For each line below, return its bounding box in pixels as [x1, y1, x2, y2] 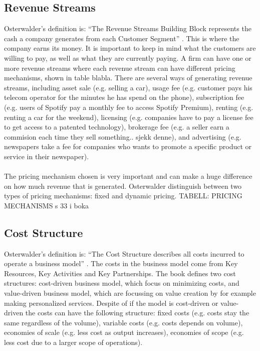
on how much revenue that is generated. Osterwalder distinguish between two [4, 180, 242, 191]
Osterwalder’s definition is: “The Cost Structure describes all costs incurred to [4, 248, 244, 259]
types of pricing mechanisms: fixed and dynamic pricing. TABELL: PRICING [4, 190, 242, 201]
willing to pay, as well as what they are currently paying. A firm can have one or [4, 52, 251, 63]
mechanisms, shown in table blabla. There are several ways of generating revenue [4, 72, 252, 83]
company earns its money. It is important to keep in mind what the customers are [4, 43, 256, 53]
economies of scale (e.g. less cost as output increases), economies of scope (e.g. [4, 327, 244, 337]
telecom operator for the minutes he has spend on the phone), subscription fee [4, 92, 244, 102]
